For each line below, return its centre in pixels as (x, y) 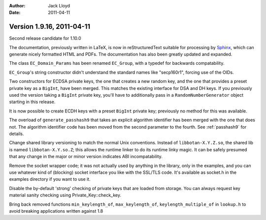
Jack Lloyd (59, 6)
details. (17, 134)
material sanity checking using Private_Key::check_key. (65, 195)
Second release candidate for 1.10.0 (45, 38)
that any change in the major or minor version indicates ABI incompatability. (86, 157)
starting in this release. (32, 102)
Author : (17, 6)
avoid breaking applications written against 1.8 (56, 211)
